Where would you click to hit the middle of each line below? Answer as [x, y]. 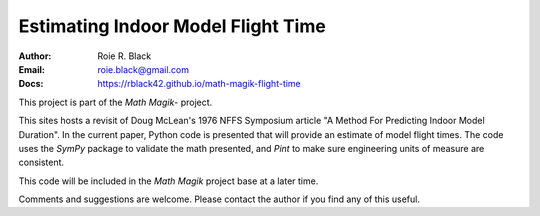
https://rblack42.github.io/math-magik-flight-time [199, 84]
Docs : [31, 84]
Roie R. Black [124, 56]
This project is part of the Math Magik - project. [115, 102]
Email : [31, 69]
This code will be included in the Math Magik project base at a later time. [168, 181]
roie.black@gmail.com [143, 69]
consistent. [41, 162]
